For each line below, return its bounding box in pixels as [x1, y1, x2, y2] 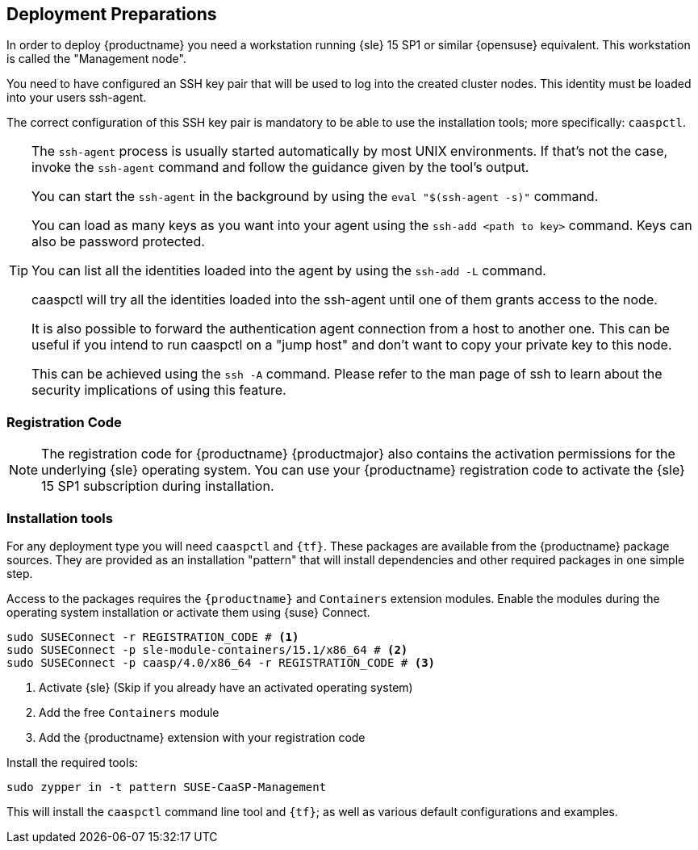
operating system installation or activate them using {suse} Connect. [6, 605, 370, 619]
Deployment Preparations [6, 4, 217, 24]
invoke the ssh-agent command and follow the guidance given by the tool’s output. [31, 159, 529, 176]
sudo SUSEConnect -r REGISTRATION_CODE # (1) [6, 630, 299, 643]
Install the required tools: [6, 755, 138, 769]
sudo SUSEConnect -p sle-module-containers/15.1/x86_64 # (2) [6, 643, 408, 656]
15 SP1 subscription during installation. [41, 478, 274, 495]
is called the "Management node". [6, 52, 186, 66]
